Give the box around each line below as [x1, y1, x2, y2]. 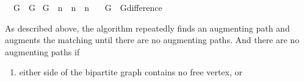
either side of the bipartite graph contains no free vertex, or [19, 66, 242, 78]
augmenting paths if [5, 45, 80, 58]
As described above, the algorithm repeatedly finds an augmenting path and [5, 21, 290, 34]
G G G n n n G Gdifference [13, 1, 162, 13]
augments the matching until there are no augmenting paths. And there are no [5, 33, 300, 46]
